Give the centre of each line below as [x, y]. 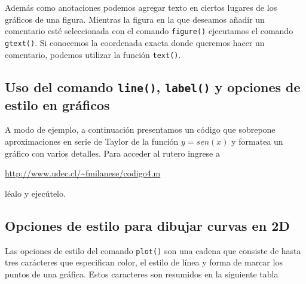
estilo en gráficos [57, 104]
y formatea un [257, 141]
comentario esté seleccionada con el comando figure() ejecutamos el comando [149, 31]
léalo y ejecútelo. [35, 193]
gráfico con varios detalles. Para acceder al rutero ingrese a [112, 153]
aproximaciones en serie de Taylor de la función [92, 141]
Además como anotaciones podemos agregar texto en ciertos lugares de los [141, 7]
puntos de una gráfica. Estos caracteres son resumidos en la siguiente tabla [142, 274]
